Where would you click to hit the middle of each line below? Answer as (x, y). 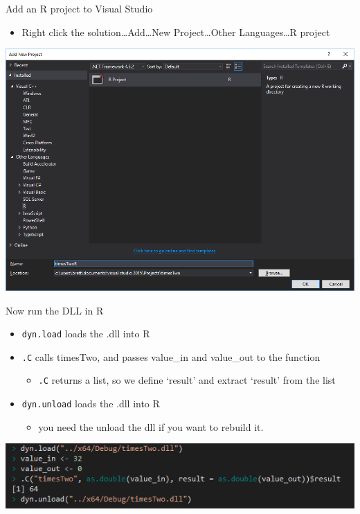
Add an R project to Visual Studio (79, 8)
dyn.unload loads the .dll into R (91, 404)
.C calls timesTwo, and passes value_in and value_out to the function (171, 356)
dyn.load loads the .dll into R (86, 334)
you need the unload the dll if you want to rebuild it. (151, 426)
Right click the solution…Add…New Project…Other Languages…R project (176, 32)
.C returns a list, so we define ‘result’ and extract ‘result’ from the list (187, 380)
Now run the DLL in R (55, 310)
